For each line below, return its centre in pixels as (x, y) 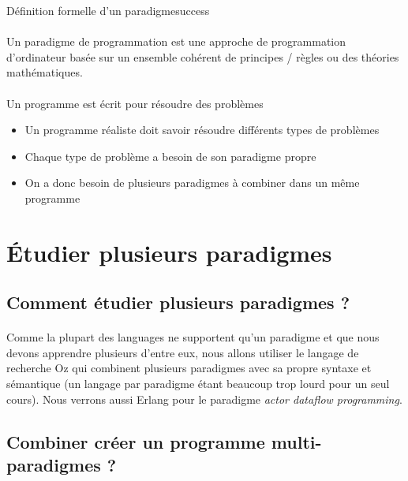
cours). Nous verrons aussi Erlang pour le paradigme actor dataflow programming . (204, 399)
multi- (296, 441)
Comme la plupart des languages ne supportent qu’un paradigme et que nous (193, 337)
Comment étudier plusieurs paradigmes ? (178, 302)
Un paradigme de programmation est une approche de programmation (176, 41)
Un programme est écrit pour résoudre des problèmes (135, 103)
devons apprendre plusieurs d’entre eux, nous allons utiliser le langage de (183, 352)
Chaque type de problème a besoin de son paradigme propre (170, 156)
